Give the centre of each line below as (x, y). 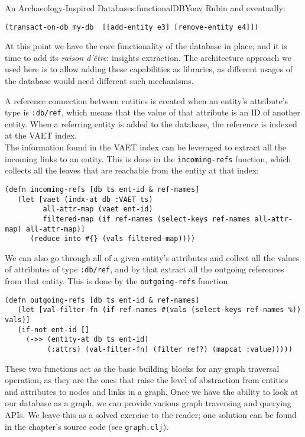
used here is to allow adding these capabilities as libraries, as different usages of (149, 69)
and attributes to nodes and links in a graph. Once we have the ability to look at (152, 391)
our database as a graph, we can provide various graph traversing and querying (148, 403)
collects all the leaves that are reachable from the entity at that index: (132, 170)
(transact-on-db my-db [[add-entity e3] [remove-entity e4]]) (132, 27)
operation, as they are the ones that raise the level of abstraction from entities (147, 380)
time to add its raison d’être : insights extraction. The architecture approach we (148, 57)
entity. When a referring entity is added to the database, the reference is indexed (151, 123)
